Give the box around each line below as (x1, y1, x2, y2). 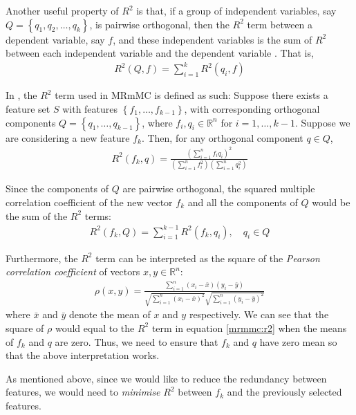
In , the (6, 88, 37, 102)
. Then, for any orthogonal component (141, 130, 303, 145)
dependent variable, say (6, 32, 105, 46)
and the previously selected (227, 385, 342, 399)
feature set (6, 101, 50, 116)
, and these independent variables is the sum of (113, 32, 312, 46)
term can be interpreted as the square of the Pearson (95, 250, 320, 265)
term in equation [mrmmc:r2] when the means (151, 320, 347, 335)
